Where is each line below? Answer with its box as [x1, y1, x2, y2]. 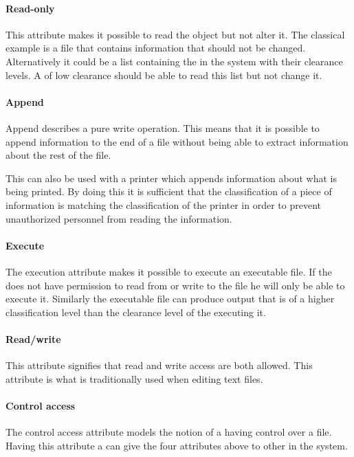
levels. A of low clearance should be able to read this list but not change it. [5, 67, 322, 82]
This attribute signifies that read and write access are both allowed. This [5, 358, 313, 372]
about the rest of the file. [5, 148, 111, 162]
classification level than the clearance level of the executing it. [5, 304, 266, 319]
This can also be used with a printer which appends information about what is [5, 170, 337, 185]
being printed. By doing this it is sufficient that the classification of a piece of [5, 184, 332, 199]
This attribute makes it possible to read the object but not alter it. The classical [5, 27, 345, 41]
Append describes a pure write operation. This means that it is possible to [5, 120, 320, 135]
